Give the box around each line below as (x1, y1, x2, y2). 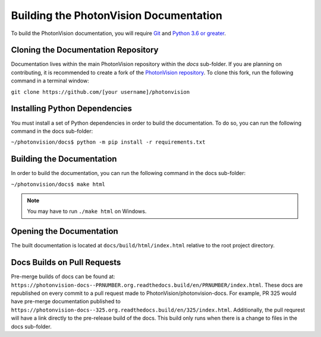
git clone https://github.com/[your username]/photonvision (11, 88, 190, 95)
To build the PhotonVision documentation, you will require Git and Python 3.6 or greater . (11, 30, 226, 37)
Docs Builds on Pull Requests (11, 257, 121, 268)
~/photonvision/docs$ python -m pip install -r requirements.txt (11, 139, 206, 145)
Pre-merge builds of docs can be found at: (11, 273, 115, 280)
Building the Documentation (11, 154, 117, 164)
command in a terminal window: (11, 77, 89, 84)
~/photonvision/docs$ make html (11, 181, 105, 187)
